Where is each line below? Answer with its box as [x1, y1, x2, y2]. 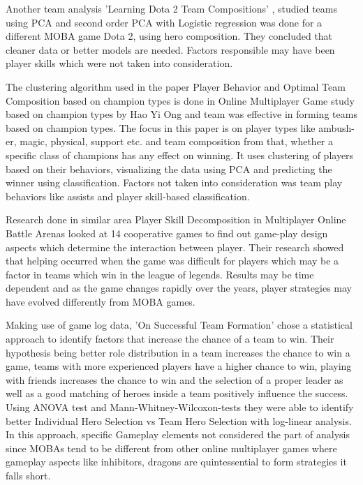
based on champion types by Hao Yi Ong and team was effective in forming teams [6, 107, 357, 121]
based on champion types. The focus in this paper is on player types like [6, 120, 316, 135]
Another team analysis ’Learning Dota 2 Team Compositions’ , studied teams [6, 1, 337, 15]
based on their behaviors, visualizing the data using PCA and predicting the [6, 161, 332, 176]
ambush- [318, 120, 355, 135]
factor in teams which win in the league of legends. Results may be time [6, 267, 314, 281]
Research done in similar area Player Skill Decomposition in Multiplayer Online [6, 212, 346, 227]
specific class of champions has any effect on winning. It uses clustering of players [6, 147, 354, 162]
